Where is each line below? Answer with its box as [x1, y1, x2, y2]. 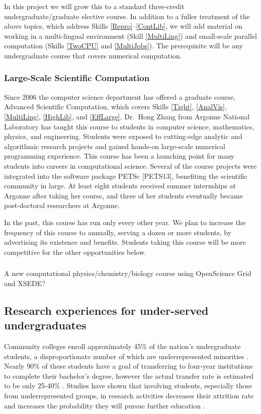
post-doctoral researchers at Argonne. [4, 200, 120, 211]
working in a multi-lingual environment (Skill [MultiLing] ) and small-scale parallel [4, 30, 257, 41]
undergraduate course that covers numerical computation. [4, 50, 182, 60]
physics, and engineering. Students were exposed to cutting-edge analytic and [4, 131, 242, 142]
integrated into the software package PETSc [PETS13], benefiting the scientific [4, 170, 247, 181]
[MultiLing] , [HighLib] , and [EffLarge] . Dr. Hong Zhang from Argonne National [4, 111, 250, 121]
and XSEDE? [4, 278, 45, 288]
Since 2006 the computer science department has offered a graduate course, [4, 91, 236, 102]
